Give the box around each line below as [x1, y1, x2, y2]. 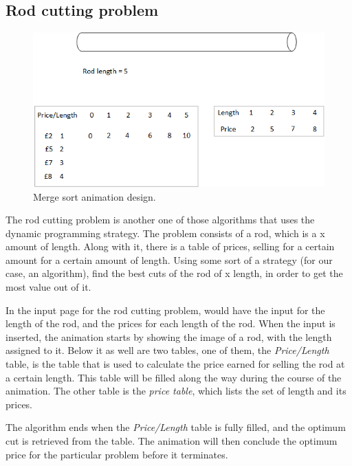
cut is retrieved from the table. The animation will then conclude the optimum [5, 434, 338, 448]
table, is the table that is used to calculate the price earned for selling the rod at [5, 357, 345, 371]
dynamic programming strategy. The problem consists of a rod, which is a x [5, 225, 325, 240]
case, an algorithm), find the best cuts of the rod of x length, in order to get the [5, 266, 343, 280]
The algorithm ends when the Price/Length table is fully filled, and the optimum [5, 420, 346, 434]
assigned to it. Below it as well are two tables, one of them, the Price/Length [5, 343, 329, 357]
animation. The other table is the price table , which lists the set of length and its [5, 384, 346, 398]
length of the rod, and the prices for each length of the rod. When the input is [5, 316, 335, 331]
